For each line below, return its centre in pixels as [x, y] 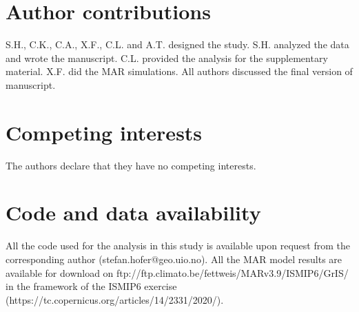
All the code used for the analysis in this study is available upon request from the [178, 246]
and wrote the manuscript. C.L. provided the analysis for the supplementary [167, 58]
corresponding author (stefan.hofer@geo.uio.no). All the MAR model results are [174, 259]
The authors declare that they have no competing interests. [131, 165]
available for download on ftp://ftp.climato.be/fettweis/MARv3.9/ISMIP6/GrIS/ [177, 272]
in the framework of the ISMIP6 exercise [91, 286]
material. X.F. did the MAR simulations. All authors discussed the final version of [179, 71]
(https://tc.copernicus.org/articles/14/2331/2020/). [115, 299]
